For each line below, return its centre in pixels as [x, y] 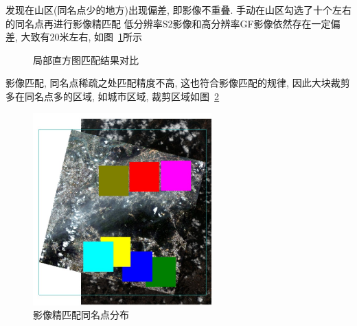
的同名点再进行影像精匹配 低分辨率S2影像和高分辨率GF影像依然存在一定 [168, 23]
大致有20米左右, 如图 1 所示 [82, 37]
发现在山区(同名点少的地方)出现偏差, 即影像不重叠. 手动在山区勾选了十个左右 [178, 10]
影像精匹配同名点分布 [81, 315]
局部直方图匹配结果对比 [86, 59]
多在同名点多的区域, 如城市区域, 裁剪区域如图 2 [113, 96]
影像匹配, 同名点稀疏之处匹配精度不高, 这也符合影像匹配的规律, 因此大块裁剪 [178, 83]
